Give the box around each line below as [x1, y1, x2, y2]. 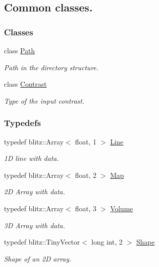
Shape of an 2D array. [4, 253, 71, 264]
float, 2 [75, 169, 97, 180]
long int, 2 [91, 237, 123, 247]
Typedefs [4, 117, 41, 129]
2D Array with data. [4, 186, 65, 197]
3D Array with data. [4, 220, 65, 230]
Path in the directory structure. [4, 62, 99, 72]
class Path [4, 45, 35, 55]
